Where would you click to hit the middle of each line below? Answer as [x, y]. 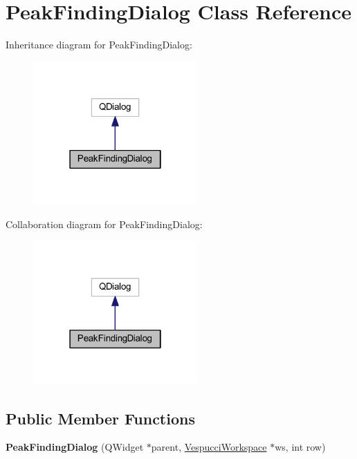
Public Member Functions [100, 418]
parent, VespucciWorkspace [209, 447]
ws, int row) [300, 447]
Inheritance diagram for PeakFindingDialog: [99, 45]
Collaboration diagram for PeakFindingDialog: [104, 224]
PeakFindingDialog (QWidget [75, 447]
